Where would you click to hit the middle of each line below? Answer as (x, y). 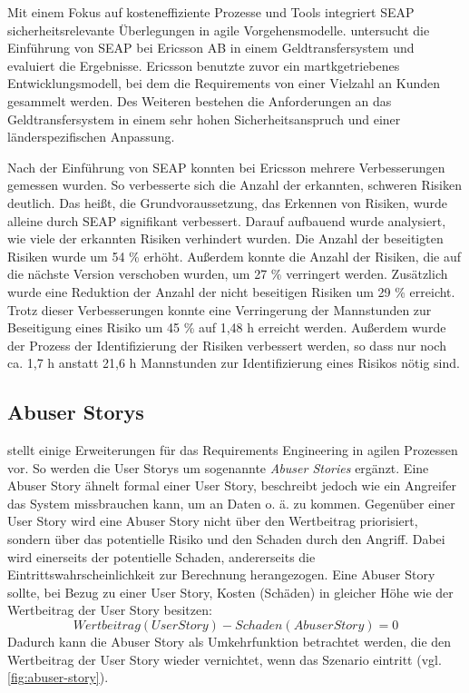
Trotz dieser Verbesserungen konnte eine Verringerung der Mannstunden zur (220, 309)
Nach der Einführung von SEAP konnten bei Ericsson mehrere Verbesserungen (226, 167)
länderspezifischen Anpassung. (91, 137)
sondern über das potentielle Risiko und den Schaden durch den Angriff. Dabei (226, 539)
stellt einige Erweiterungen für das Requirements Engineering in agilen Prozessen (233, 450)
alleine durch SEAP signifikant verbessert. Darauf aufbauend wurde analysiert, (227, 220)
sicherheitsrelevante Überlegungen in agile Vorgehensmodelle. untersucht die (219, 30)
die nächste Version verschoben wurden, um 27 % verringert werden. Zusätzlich (228, 274)
